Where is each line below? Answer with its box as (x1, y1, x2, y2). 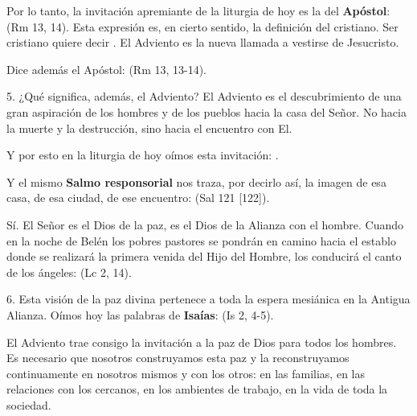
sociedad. (6, 396, 51, 413)
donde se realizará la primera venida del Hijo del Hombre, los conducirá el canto (6, 248, 402, 265)
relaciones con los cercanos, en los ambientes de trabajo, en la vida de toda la (6, 381, 388, 397)
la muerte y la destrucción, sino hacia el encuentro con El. (6, 119, 292, 136)
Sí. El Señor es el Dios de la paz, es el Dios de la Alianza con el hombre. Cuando (6, 216, 404, 233)
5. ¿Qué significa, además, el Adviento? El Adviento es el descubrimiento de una (6, 88, 402, 105)
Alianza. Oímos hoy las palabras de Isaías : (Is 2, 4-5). (6, 306, 274, 323)
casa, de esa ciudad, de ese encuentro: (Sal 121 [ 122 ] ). (6, 189, 270, 206)
